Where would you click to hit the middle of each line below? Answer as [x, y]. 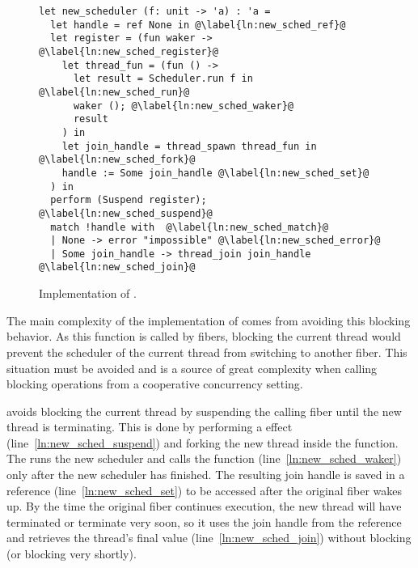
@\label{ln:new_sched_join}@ [117, 267]
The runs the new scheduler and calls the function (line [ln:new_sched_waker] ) [204, 458]
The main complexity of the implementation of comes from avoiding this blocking [209, 320]
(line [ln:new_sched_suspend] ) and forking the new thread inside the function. [203, 442]
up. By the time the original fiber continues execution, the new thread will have [204, 506]
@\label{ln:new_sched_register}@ [129, 51]
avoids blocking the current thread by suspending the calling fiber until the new [204, 411]
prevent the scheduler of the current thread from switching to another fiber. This [207, 352]
